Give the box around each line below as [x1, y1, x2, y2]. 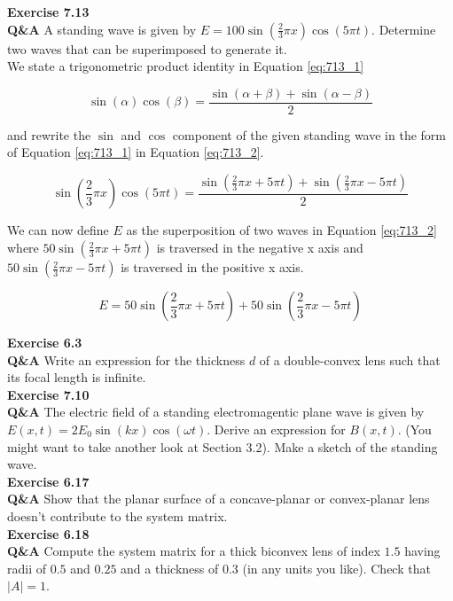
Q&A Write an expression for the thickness [7, 350, 246, 369]
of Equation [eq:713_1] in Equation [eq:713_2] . [7, 143, 264, 161]
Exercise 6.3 [7, 333, 82, 352]
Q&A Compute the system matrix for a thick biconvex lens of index [7, 542, 380, 560]
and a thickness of [121, 558, 219, 577]
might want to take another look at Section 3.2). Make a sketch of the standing [7, 437, 438, 456]
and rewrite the [7, 125, 91, 144]
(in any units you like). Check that [242, 558, 431, 577]
